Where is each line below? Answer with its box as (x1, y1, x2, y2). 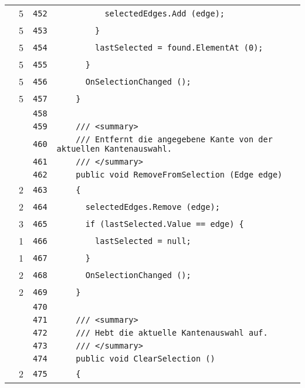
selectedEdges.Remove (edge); (85, 202, 220, 212)
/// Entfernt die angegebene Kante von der (76, 135, 273, 144)
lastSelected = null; (95, 236, 191, 246)
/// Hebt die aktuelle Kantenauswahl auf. (76, 328, 268, 337)
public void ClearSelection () (76, 354, 215, 363)
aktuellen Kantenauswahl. (56, 144, 172, 153)
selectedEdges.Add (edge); (104, 8, 225, 18)
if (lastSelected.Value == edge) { (85, 219, 244, 229)
